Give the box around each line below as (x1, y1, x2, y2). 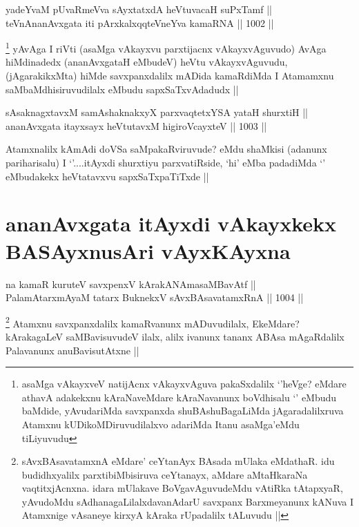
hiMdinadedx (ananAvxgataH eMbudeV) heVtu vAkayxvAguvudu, (6, 55, 288, 69)
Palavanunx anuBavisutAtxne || (6, 343, 139, 357)
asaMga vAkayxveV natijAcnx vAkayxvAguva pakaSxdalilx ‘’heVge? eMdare (21, 376, 347, 391)
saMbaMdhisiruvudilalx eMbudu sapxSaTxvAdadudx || (6, 82, 239, 96)
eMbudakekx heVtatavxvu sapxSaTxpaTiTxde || (6, 169, 209, 183)
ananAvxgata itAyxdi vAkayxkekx (6, 209, 337, 238)
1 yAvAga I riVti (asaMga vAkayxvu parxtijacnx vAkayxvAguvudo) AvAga (6, 39, 327, 55)
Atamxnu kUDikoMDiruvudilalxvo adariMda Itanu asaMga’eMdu (21, 416, 300, 431)
